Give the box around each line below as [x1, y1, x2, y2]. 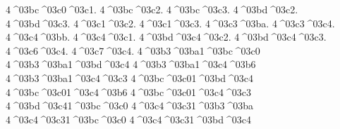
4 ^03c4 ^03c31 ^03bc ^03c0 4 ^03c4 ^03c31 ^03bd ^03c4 [6, 111, 251, 126]
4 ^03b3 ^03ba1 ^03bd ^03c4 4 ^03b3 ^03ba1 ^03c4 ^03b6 [6, 57, 256, 72]
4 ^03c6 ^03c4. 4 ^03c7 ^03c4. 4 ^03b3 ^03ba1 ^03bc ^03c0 [6, 43, 260, 57]
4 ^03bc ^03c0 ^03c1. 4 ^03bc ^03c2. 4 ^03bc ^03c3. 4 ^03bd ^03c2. [6, 2, 298, 16]
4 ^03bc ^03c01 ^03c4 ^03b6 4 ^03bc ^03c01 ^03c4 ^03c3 [6, 84, 251, 99]
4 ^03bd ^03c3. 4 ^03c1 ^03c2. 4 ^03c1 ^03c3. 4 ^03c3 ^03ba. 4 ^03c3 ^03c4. [6, 15, 335, 30]
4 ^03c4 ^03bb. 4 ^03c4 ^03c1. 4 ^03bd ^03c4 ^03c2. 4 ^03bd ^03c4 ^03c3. [6, 29, 327, 44]
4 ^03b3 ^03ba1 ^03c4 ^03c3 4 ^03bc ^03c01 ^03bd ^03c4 [6, 70, 254, 85]
